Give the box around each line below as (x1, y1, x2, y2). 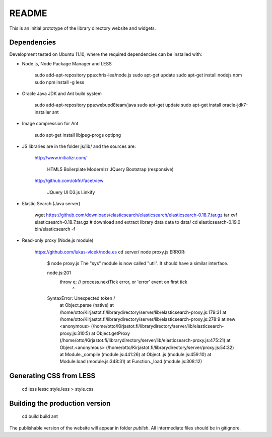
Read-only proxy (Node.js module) (22, 237, 94, 243)
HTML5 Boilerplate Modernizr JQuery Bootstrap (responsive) (47, 166, 174, 172)
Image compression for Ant (22, 121, 79, 127)
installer (34, 109, 51, 115)
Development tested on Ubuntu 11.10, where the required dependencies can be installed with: (9, 51, 202, 57)
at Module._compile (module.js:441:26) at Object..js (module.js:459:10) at (59, 351, 212, 357)
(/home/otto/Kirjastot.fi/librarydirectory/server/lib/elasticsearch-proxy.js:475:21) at (59, 337, 231, 343)
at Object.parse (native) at (59, 302, 114, 308)
